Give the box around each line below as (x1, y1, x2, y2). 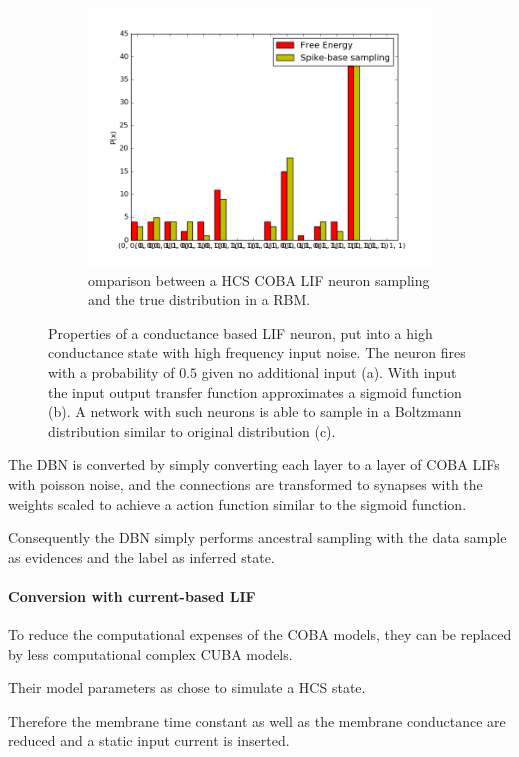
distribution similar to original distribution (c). (48, 420, 336, 441)
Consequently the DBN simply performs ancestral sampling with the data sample (8, 527, 507, 548)
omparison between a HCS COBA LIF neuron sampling (88, 269, 430, 290)
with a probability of (48, 361, 175, 382)
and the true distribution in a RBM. (88, 289, 311, 310)
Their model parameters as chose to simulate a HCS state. (8, 677, 366, 698)
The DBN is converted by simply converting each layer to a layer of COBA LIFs (8, 454, 500, 475)
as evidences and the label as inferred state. (8, 546, 275, 567)
